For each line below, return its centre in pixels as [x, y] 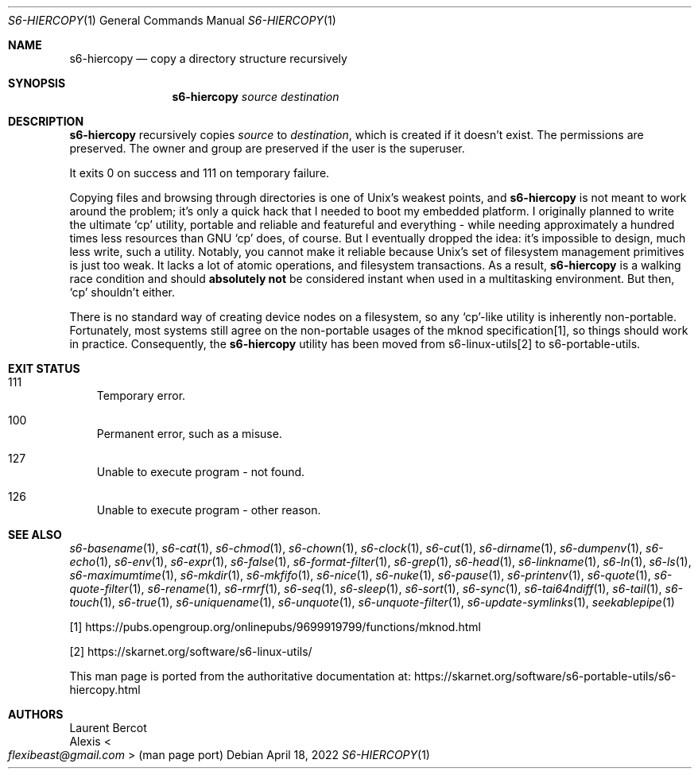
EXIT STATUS [44, 368]
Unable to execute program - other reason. [209, 510]
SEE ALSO [35, 535]
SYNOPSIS [37, 83]
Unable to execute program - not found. [201, 472]
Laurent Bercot [108, 728]
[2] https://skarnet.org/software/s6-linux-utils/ [191, 651]
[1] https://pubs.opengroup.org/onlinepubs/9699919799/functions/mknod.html [275, 627]
